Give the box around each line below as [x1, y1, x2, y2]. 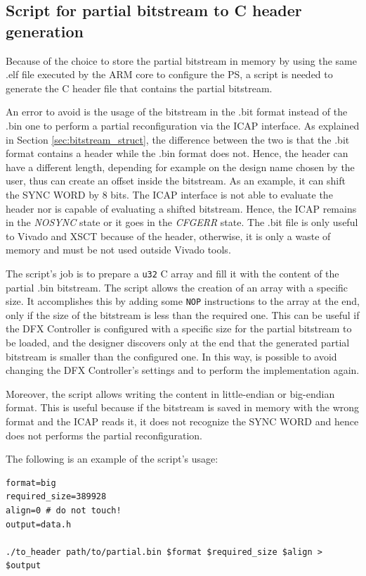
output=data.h [6, 519, 72, 530]
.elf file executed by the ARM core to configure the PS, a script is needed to [6, 67, 333, 82]
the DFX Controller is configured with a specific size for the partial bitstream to [6, 321, 352, 336]
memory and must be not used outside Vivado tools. [6, 242, 231, 257]
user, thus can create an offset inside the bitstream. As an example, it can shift [6, 173, 346, 188]
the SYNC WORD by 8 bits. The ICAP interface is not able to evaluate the [6, 187, 333, 201]
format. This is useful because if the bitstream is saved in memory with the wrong [6, 400, 360, 415]
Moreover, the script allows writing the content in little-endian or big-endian [6, 386, 335, 401]
